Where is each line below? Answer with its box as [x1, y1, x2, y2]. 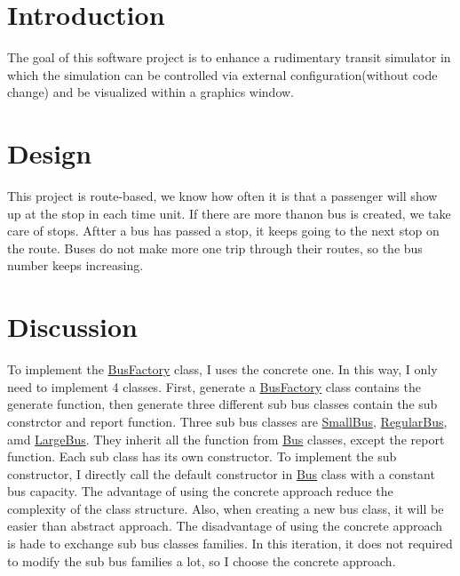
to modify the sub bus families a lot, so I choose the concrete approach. [7, 551, 396, 570]
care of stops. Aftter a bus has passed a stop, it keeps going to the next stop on [7, 221, 440, 240]
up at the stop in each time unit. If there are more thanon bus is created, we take [7, 204, 451, 222]
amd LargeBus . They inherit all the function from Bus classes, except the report [7, 429, 445, 448]
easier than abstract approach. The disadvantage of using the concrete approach [7, 516, 443, 535]
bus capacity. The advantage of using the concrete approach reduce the [7, 482, 393, 500]
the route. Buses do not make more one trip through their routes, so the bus [7, 238, 423, 257]
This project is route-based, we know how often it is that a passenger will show [7, 187, 438, 205]
